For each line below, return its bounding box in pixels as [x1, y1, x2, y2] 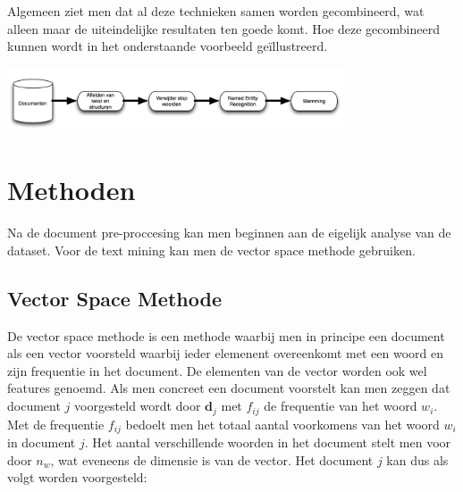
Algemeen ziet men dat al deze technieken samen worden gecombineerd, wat [7, 2, 425, 20]
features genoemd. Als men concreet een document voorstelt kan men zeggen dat [7, 379, 450, 397]
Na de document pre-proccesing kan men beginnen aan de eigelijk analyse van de [7, 223, 451, 242]
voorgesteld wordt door [74, 396, 201, 415]
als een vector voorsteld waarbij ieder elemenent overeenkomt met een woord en [7, 344, 443, 363]
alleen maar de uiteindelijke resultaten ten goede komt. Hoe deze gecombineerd [7, 19, 440, 38]
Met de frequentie [7, 414, 105, 433]
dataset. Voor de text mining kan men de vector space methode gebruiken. [7, 240, 416, 259]
